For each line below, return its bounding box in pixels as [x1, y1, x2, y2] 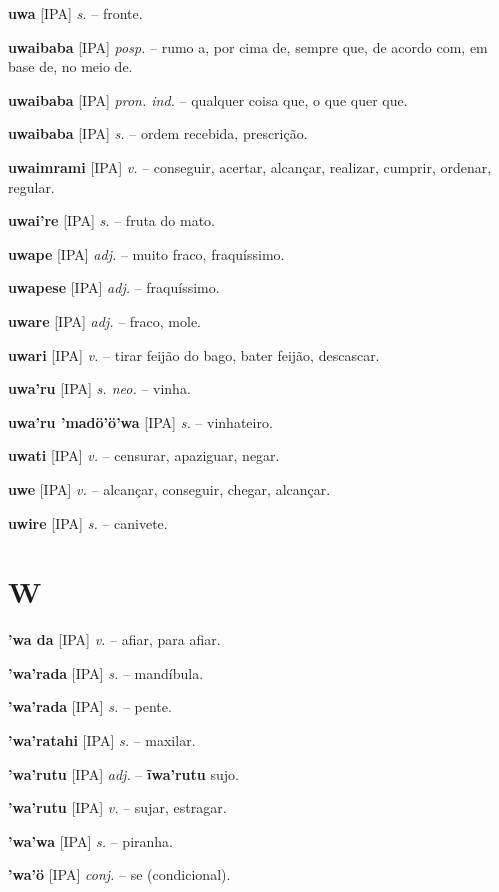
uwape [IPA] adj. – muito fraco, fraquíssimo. [8, 243, 285, 264]
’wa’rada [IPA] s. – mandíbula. [8, 662, 204, 683]
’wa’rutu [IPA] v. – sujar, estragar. [8, 797, 227, 818]
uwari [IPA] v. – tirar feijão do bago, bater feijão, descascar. [8, 344, 380, 365]
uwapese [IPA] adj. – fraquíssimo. [8, 277, 220, 298]
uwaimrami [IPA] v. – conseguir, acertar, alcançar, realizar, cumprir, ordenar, [8, 156, 492, 177]
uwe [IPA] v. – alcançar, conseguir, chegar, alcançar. [8, 478, 331, 499]
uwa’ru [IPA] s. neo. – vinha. [8, 378, 191, 399]
